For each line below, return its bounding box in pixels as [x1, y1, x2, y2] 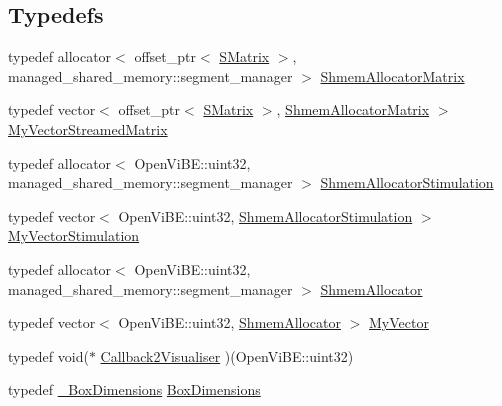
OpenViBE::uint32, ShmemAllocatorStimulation [118, 205, 413, 226]
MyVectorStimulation [8, 225, 140, 246]
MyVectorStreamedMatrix [8, 118, 168, 139]
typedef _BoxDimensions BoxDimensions [8, 379, 261, 400]
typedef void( [8, 345, 89, 366]
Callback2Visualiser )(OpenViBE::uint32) [100, 345, 354, 366]
